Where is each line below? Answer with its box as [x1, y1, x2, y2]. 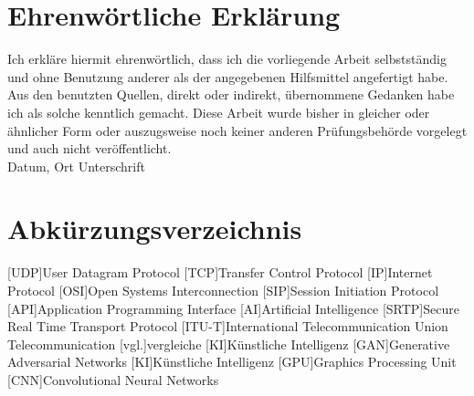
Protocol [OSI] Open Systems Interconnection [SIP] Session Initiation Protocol [7, 281, 439, 299]
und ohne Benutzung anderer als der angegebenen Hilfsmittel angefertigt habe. [7, 67, 448, 86]
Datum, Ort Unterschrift [7, 156, 145, 175]
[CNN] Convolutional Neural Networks [7, 370, 219, 389]
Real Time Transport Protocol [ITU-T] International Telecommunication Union [7, 317, 448, 336]
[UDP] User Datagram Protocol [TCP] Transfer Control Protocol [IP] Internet [7, 263, 433, 282]
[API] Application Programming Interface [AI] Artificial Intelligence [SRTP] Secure [7, 298, 459, 318]
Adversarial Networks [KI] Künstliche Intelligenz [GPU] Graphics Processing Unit [7, 352, 457, 371]
